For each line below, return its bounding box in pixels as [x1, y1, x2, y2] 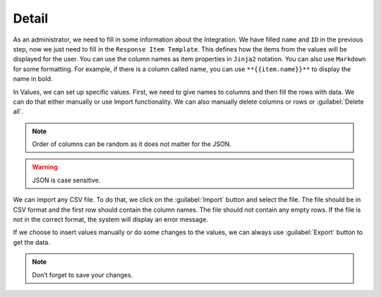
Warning [32, 163, 58, 171]
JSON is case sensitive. [32, 176, 101, 184]
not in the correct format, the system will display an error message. [13, 215, 208, 224]
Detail [13, 11, 49, 26]
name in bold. [13, 75, 53, 83]
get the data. [13, 238, 51, 246]
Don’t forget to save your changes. [32, 270, 133, 279]
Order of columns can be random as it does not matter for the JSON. [32, 140, 232, 148]
